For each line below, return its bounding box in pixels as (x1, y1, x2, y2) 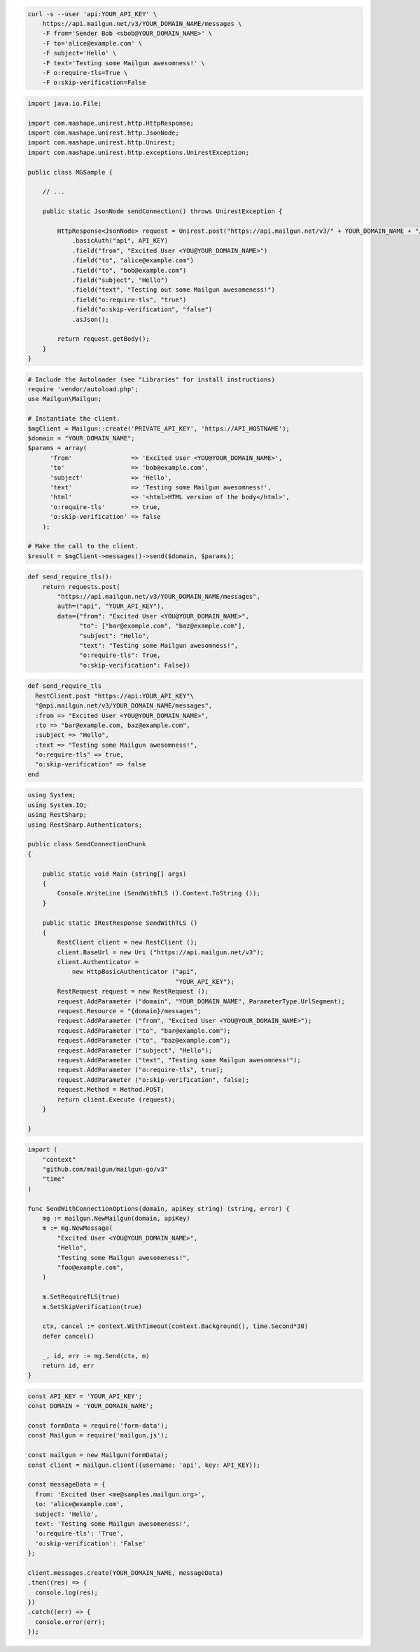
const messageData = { (27, 1480, 106, 1489)
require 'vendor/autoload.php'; (27, 386, 139, 393)
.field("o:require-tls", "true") (71, 295, 187, 304)
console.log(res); (35, 1588, 98, 1597)
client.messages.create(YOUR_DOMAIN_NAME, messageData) (27, 1569, 224, 1577)
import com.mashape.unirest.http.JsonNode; (27, 129, 180, 137)
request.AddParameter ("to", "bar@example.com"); (57, 1027, 231, 1034)
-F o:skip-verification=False (42, 79, 146, 87)
